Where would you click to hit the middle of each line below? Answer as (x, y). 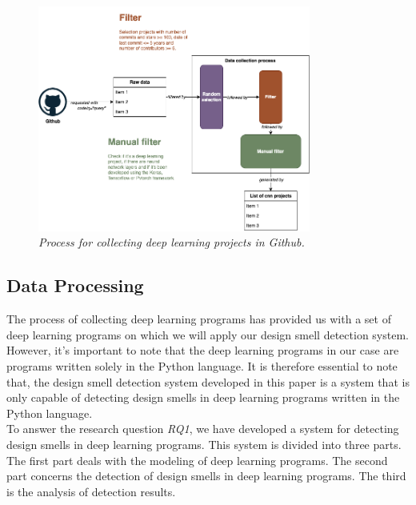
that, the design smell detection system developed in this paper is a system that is (208, 381)
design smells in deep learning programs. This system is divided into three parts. (204, 444)
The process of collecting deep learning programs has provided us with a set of (199, 319)
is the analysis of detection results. (91, 491)
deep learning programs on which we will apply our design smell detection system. (208, 334)
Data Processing (75, 285)
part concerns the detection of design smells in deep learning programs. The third (206, 476)
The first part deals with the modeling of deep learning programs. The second (197, 460)
